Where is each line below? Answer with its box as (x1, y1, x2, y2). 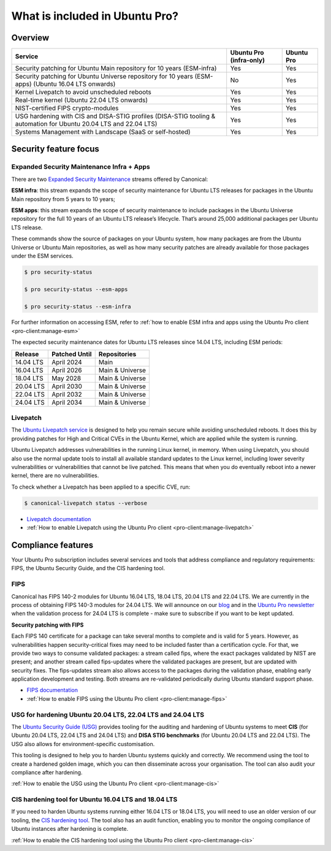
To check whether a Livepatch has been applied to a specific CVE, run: (11, 483, 191, 490)
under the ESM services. (11, 252, 74, 259)
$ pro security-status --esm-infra (24, 303, 131, 310)
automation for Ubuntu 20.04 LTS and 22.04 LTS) (15, 120, 158, 128)
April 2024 (51, 357, 82, 366)
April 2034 (51, 398, 83, 406)
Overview (11, 32, 50, 43)
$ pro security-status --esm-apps (24, 286, 128, 292)
